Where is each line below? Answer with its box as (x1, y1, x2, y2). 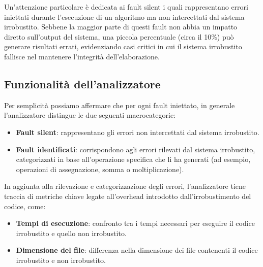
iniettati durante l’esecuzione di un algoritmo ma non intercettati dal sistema (4, 11, 245, 22)
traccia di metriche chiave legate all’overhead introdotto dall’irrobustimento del (4, 190, 251, 201)
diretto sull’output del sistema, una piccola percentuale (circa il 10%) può (4, 31, 234, 42)
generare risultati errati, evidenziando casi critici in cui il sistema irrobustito (4, 41, 242, 52)
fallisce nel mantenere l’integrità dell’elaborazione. (4, 51, 160, 61)
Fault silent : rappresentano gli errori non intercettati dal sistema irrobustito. (16, 126, 259, 137)
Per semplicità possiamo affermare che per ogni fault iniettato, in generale (4, 99, 235, 110)
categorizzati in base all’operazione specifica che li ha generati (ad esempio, (16, 154, 251, 164)
